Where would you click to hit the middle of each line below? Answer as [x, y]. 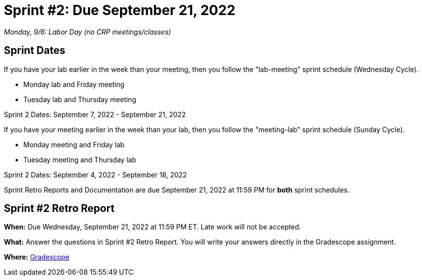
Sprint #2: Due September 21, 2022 [120, 10]
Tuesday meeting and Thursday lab [80, 159]
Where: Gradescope [37, 257]
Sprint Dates [35, 51]
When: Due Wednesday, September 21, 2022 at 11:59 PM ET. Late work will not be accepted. [153, 227]
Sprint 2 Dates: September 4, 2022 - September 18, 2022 [96, 175]
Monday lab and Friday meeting [74, 84]
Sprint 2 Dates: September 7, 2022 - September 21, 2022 [95, 114]
